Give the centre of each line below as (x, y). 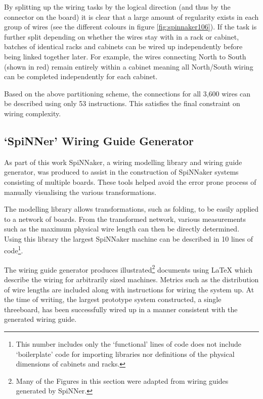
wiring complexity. (33, 113)
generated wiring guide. (40, 319)
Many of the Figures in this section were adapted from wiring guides (122, 380)
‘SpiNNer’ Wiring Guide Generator (99, 140)
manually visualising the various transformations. (80, 192)
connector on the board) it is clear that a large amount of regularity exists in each (131, 16)
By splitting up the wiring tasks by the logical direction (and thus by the (117, 7)
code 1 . (14, 250)
